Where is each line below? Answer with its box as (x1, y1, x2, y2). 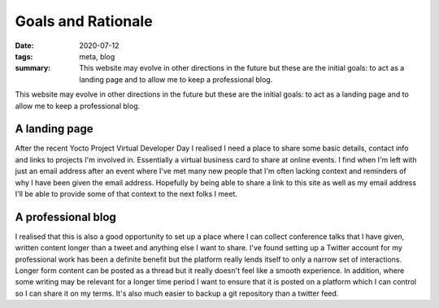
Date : (15, 41, 34, 50)
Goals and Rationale (15, 12, 154, 30)
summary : (15, 63, 51, 73)
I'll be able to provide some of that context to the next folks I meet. (15, 189, 237, 198)
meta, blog (79, 51, 115, 61)
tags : (15, 51, 33, 61)
